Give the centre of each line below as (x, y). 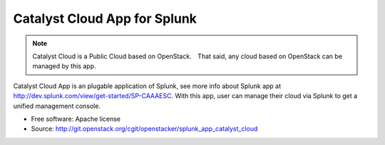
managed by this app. (64, 66)
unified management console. (57, 106)
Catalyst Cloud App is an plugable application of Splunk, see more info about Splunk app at (147, 86)
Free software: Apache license (76, 119)
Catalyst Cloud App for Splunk (105, 18)
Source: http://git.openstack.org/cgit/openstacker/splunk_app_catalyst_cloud (144, 129)
